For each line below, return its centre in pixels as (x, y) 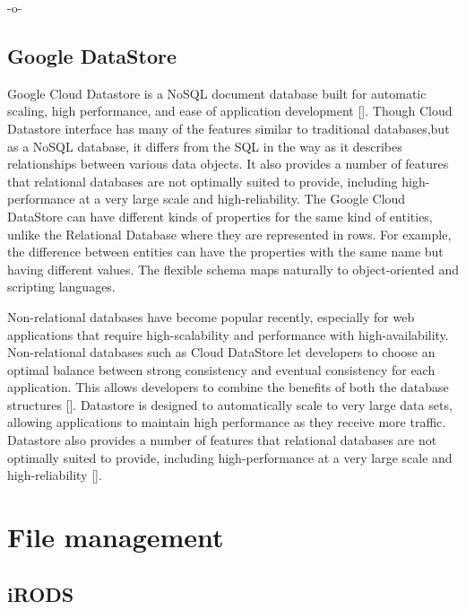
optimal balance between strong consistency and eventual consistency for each (221, 369)
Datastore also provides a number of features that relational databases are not (222, 440)
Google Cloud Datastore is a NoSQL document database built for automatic (217, 93)
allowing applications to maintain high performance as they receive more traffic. (227, 422)
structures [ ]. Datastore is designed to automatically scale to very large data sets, (230, 404)
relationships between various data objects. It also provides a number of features (228, 164)
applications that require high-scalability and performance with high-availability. (228, 334)
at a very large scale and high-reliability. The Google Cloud (242, 199)
